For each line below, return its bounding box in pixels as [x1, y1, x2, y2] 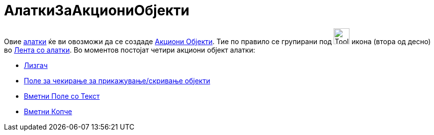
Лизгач [24, 61, 48, 69]
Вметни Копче [24, 107, 73, 116]
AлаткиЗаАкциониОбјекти [4, 2, 189, 19]
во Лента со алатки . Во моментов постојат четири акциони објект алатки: [4, 45, 256, 54]
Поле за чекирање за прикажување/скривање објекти [24, 76, 210, 85]
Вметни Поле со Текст [24, 91, 100, 100]
